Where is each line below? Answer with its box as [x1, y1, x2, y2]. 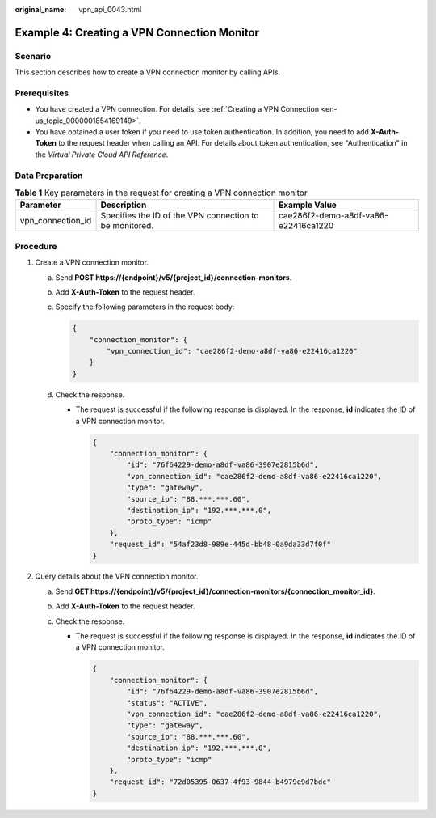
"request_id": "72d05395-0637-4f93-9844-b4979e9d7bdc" [109, 778, 331, 786]
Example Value [279, 199, 337, 210]
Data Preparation [15, 170, 83, 181]
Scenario [15, 50, 52, 61]
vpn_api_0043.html [78, 5, 142, 14]
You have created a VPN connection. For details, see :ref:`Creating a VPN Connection [35, 104, 319, 114]
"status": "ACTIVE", [126, 698, 208, 707]
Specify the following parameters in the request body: [55, 302, 235, 312]
